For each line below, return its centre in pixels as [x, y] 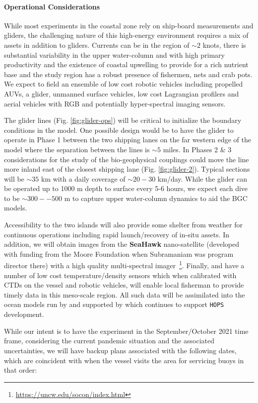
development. [24, 314]
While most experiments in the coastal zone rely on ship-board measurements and [129, 25]
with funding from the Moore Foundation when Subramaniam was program [119, 253]
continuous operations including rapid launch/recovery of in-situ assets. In [117, 234]
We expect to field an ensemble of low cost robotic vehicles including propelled [124, 84]
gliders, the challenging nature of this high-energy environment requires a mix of [126, 35]
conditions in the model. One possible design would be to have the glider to [119, 130]
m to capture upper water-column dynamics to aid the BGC [156, 198]
